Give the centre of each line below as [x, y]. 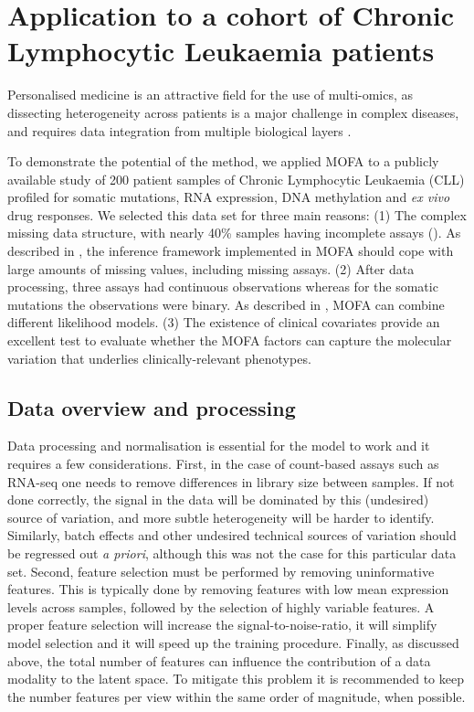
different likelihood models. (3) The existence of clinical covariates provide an [224, 322]
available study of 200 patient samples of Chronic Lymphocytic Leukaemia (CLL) [236, 179]
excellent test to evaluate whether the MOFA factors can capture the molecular [230, 340]
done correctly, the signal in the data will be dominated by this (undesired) [218, 499]
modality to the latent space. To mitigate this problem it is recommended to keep [236, 679]
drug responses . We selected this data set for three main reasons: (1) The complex [237, 214]
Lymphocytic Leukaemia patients [221, 51]
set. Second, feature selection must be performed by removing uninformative [221, 571]
